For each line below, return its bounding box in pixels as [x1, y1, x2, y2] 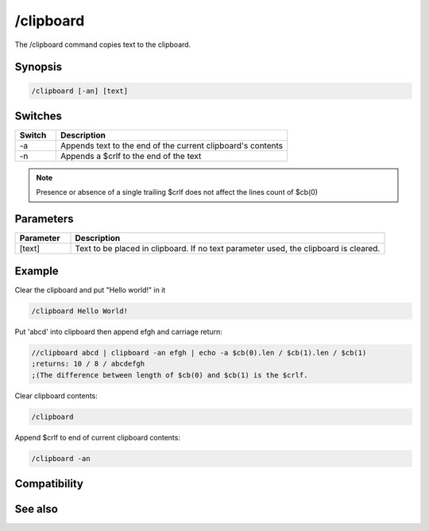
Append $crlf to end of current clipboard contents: [14, 432, 180, 442]
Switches [14, 109, 63, 122]
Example [14, 264, 59, 277]
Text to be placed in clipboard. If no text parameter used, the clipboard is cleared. [75, 243, 381, 254]
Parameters [14, 212, 74, 226]
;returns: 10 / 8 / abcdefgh [31, 359, 145, 369]
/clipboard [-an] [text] [31, 86, 129, 95]
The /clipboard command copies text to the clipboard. [14, 40, 191, 49]
